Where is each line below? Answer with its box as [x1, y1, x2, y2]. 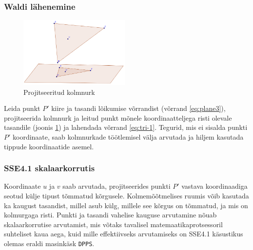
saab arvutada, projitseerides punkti [62, 181, 171, 191]
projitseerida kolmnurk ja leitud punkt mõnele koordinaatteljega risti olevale [4, 112, 232, 123]
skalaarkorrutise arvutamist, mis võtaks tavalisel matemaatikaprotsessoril [4, 219, 223, 229]
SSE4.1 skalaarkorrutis [4, 162, 95, 174]
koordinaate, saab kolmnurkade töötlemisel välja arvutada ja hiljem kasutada [13, 131, 244, 142]
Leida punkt [4, 103, 40, 113]
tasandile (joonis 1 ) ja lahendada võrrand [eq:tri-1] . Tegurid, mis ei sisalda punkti [4, 122, 248, 132]
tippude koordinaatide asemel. [4, 141, 94, 151]
